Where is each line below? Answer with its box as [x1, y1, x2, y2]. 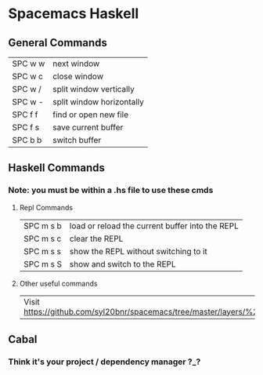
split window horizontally [52, 96, 145, 107]
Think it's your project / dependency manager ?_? [8, 356, 201, 367]
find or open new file [52, 109, 129, 120]
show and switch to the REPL [69, 258, 176, 269]
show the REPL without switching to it [69, 246, 207, 257]
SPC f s [12, 122, 40, 133]
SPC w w [12, 58, 45, 69]
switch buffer [52, 135, 102, 145]
